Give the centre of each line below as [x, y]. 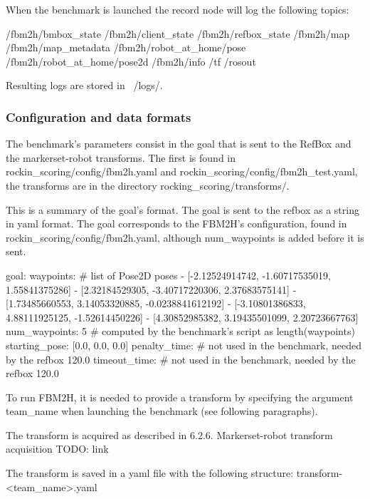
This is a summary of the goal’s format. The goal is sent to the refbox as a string [183, 209]
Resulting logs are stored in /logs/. [84, 85]
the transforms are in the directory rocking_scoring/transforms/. [148, 185]
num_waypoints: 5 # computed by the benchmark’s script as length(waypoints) [180, 331]
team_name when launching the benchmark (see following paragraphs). [162, 411]
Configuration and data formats [99, 117]
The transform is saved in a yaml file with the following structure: [150, 473]
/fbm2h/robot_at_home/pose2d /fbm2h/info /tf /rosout [131, 61]
